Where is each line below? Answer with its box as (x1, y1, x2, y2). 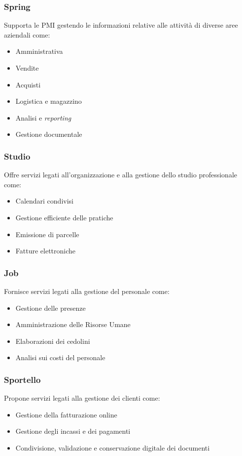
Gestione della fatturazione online (15, 409, 117, 419)
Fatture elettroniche (15, 246, 76, 256)
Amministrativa (15, 46, 63, 56)
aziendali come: (4, 29, 50, 40)
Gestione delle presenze (15, 302, 86, 313)
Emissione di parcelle (15, 229, 79, 239)
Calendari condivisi (15, 196, 73, 206)
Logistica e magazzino (15, 96, 82, 106)
